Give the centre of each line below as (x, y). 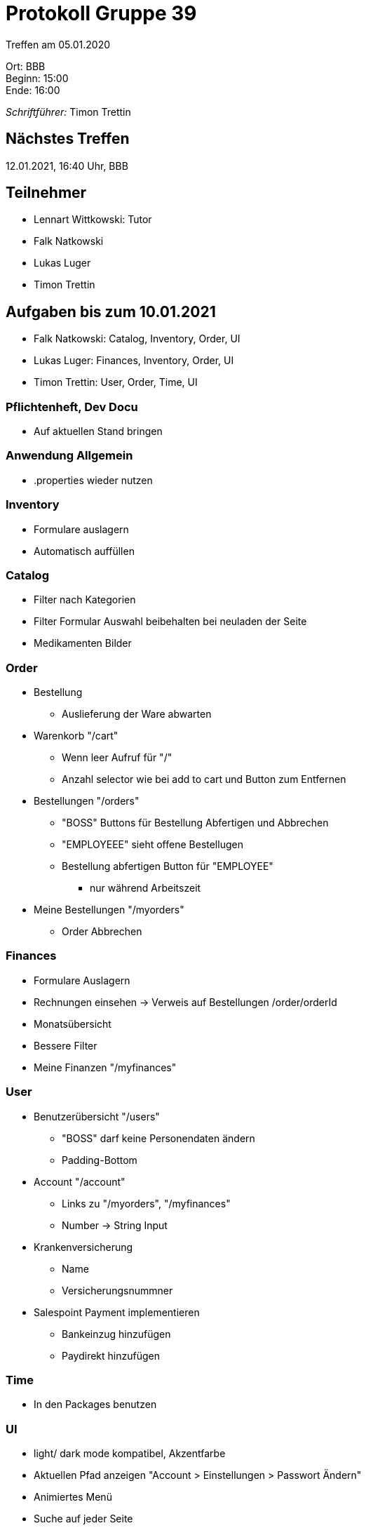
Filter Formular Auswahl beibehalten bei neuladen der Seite (170, 622)
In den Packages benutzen (95, 1405)
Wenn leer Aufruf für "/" (117, 758)
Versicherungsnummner (117, 1290)
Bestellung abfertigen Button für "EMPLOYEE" (168, 866)
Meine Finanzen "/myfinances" (105, 1067)
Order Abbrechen (102, 932)
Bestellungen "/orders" (87, 801)
